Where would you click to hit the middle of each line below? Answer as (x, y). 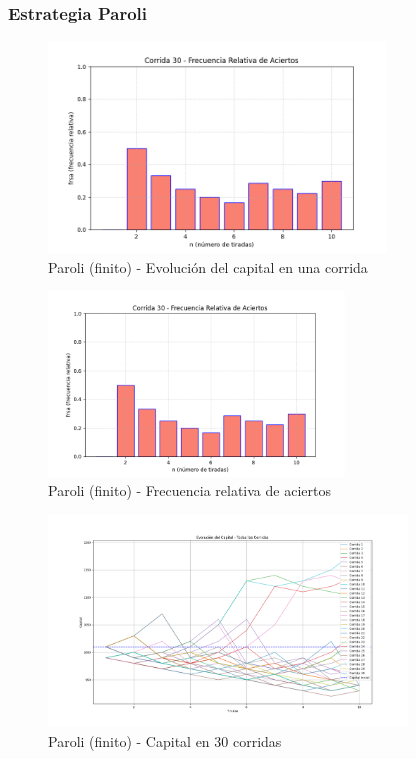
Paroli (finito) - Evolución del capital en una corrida (208, 266)
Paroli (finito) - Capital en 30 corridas (165, 740)
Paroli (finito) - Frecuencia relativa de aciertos (189, 490)
